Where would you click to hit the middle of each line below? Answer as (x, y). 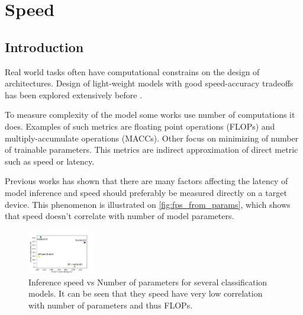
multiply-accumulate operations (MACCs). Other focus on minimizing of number (152, 138)
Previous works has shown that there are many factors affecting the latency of (146, 181)
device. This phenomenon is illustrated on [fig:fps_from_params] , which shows (148, 204)
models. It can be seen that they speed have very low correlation (146, 293)
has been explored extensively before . (74, 94)
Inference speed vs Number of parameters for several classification (148, 282)
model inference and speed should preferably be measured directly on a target (146, 192)
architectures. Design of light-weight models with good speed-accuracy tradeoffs (149, 83)
